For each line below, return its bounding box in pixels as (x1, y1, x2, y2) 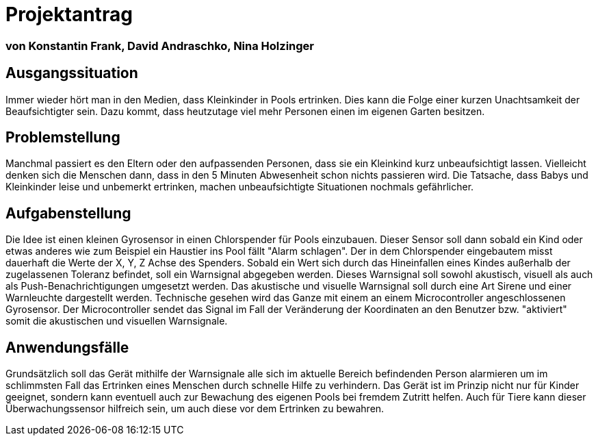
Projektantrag (5, 3, 133, 26)
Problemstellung (5, 129, 120, 147)
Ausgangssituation (5, 64, 138, 82)
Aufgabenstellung (5, 204, 131, 222)
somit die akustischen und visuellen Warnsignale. (5, 315, 228, 327)
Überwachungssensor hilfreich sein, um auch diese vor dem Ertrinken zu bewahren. (5, 403, 385, 415)
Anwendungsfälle (5, 338, 129, 356)
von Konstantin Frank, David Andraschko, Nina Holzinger (5, 38, 315, 53)
